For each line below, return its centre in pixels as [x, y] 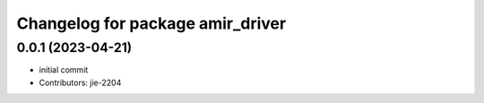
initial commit [64, 70]
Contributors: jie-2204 [80, 82]
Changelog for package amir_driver [151, 23]
